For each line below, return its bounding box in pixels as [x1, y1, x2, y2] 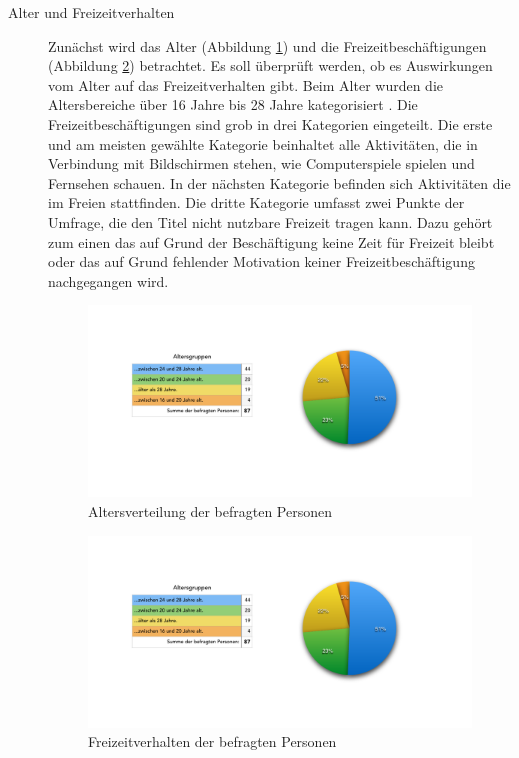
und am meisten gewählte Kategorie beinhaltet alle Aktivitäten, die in [48, 133, 478, 154]
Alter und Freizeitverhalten [8, 2, 175, 22]
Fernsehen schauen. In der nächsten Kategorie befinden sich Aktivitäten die [48, 172, 511, 193]
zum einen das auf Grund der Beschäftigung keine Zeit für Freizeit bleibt [48, 231, 495, 252]
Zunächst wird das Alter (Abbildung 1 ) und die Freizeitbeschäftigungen [48, 35, 487, 56]
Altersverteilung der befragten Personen [88, 500, 333, 521]
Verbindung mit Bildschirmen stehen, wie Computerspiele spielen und [48, 153, 475, 174]
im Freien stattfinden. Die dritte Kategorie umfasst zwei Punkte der [48, 192, 465, 213]
